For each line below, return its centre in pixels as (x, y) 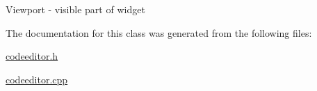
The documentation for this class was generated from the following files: (159, 32)
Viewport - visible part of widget (75, 9)
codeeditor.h (32, 56)
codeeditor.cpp (37, 79)
